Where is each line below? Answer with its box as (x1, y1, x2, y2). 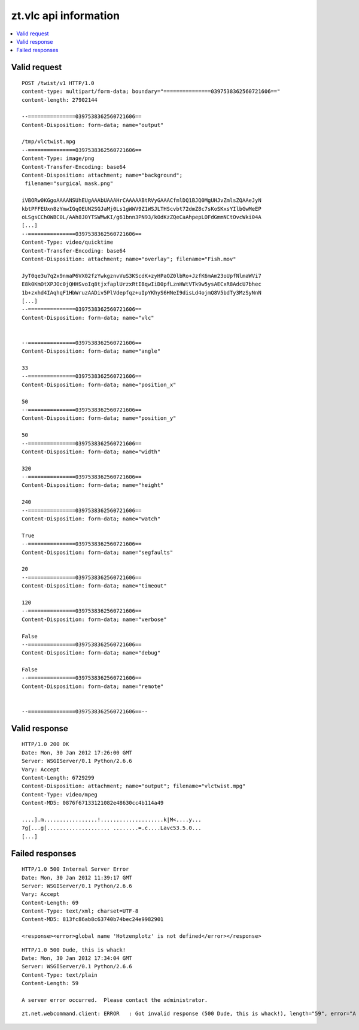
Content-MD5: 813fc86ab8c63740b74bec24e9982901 (22, 916, 164, 923)
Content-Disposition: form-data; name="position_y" (22, 415, 177, 422)
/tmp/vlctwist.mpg (22, 138, 76, 145)
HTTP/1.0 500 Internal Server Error (22, 866, 129, 873)
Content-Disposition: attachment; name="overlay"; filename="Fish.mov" (22, 255, 236, 262)
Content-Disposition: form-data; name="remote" (22, 683, 164, 690)
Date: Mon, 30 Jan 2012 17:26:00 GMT (22, 749, 133, 756)
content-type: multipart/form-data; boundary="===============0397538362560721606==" (22, 88, 281, 95)
